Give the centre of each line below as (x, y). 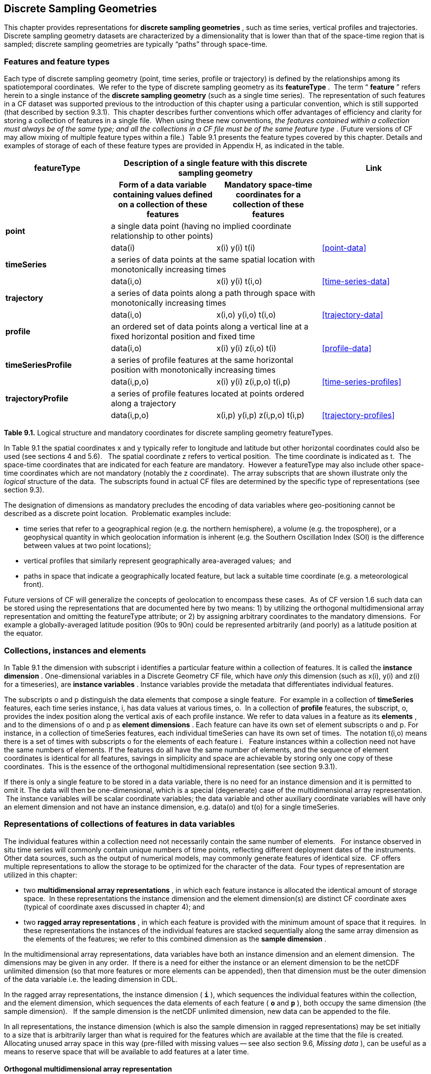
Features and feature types (57, 61)
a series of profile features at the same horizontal (202, 360)
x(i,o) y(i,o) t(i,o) (246, 315)
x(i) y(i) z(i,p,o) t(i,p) (254, 382)
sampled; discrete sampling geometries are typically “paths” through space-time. (136, 44)
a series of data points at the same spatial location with (213, 260)
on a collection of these (163, 205)
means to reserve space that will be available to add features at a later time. (126, 1051)
